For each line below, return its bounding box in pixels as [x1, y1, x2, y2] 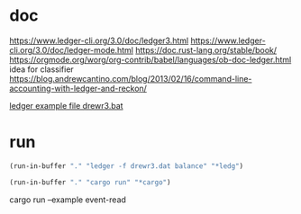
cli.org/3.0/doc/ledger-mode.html [9, 44, 133, 55]
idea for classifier [9, 64, 74, 75]
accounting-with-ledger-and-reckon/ [9, 83, 147, 94]
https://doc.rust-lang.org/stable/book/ [134, 44, 278, 55]
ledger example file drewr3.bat [9, 100, 123, 111]
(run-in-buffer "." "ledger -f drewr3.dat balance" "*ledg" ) [9, 161, 244, 171]
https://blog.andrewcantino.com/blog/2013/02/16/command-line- [9, 73, 252, 84]
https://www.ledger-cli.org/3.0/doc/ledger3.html [9, 35, 189, 46]
